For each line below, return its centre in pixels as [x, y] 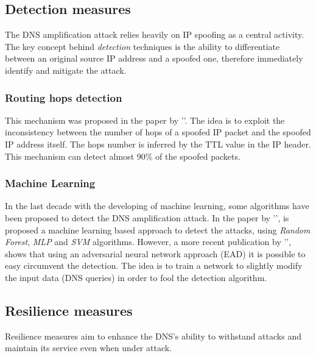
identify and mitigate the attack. [66, 70]
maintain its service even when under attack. [88, 348]
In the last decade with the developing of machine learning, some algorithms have [157, 206]
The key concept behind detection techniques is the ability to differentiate [142, 46]
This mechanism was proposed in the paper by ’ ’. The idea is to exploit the [145, 120]
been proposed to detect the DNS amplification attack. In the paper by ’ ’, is [147, 217]
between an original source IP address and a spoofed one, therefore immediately [154, 58]
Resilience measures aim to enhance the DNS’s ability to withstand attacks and [153, 336]
